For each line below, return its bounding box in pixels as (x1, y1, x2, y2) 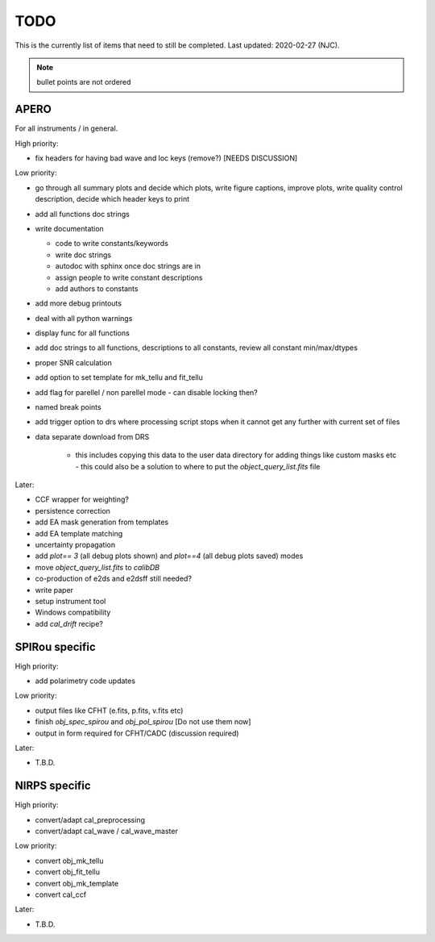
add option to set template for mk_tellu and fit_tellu (35, 373, 203, 382)
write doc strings (55, 250, 112, 260)
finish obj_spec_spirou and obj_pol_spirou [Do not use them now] (35, 717, 251, 727)
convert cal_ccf (35, 890, 87, 899)
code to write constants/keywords (55, 239, 169, 248)
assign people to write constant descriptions (55, 273, 203, 282)
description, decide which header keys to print (35, 194, 190, 204)
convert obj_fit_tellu (35, 867, 101, 877)
